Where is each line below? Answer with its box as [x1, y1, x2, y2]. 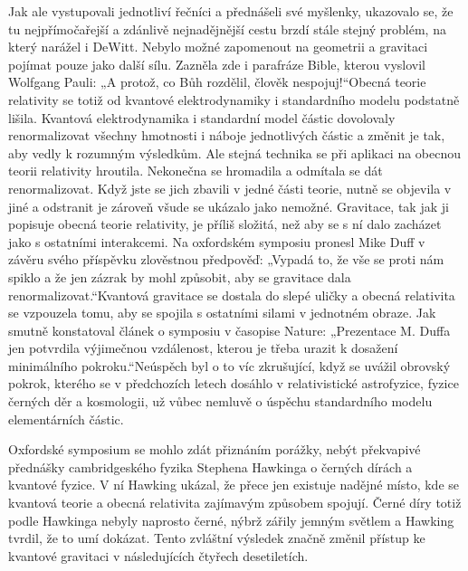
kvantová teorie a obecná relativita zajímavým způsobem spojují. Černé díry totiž [8, 493, 462, 512]
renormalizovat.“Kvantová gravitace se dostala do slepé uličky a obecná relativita [8, 285, 455, 304]
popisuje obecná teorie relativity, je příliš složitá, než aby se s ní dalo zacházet [8, 214, 442, 233]
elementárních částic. [8, 409, 124, 428]
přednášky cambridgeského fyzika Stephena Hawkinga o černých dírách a [8, 457, 413, 476]
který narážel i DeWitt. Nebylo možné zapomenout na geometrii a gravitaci [8, 37, 428, 56]
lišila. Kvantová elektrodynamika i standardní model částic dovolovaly [8, 108, 396, 127]
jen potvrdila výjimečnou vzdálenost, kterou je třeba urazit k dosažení [8, 338, 398, 357]
